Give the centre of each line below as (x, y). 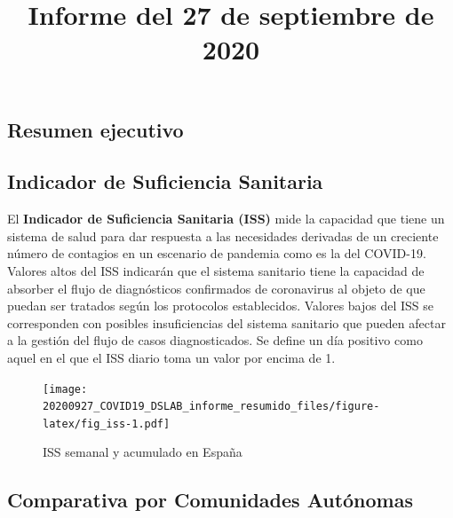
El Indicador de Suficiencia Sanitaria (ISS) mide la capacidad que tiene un (226, 219)
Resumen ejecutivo (95, 129)
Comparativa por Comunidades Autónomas (211, 500)
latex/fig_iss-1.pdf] (107, 424)
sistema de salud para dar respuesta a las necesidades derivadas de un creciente (223, 235)
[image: (65, 389)
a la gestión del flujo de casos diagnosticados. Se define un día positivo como (215, 340)
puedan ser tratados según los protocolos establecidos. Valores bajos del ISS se (221, 306)
